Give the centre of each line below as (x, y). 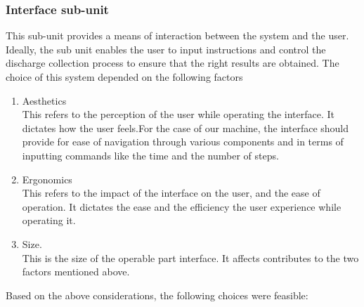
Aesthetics (44, 100)
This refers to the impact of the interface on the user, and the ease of (171, 193)
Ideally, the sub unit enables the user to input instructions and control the (166, 49)
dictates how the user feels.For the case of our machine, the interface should (186, 128)
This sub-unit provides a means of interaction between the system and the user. (177, 35)
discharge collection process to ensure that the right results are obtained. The (173, 63)
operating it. (49, 220)
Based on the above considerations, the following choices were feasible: (157, 295)
